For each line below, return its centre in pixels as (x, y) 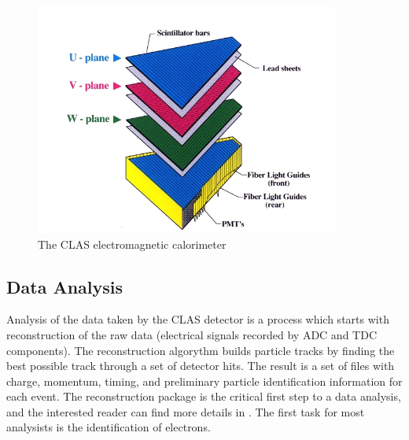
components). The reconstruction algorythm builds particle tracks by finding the (201, 350)
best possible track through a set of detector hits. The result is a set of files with (201, 366)
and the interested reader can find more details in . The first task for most (186, 411)
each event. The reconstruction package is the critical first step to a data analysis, (204, 396)
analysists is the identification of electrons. (109, 427)
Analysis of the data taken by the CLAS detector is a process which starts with (198, 319)
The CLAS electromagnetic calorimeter (132, 244)
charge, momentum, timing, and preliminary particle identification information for (204, 381)
